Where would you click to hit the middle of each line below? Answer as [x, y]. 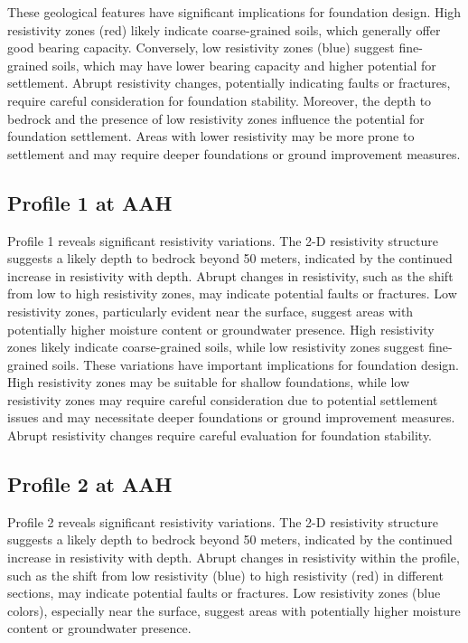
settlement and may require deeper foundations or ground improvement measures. [234, 153]
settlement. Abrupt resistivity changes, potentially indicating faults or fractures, [229, 83]
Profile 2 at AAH [90, 484]
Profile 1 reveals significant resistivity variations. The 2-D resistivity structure [223, 240]
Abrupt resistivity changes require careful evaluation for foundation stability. [220, 435]
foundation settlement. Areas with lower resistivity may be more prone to [211, 136]
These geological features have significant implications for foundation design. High [234, 12]
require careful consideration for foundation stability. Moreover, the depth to [220, 100]
